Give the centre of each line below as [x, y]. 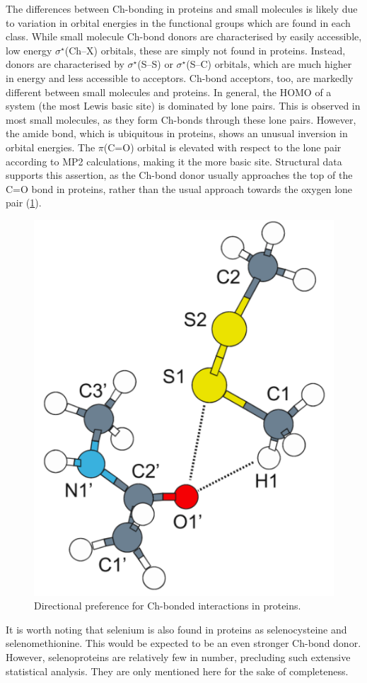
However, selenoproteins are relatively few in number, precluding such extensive [178, 657]
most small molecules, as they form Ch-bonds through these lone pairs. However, [181, 119]
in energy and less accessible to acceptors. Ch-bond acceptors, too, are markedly [180, 77]
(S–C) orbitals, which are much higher [269, 64]
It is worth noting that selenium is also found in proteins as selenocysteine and [176, 629]
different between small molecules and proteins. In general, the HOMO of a [169, 92]
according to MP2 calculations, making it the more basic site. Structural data [174, 161]
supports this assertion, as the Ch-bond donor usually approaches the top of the [179, 175]
